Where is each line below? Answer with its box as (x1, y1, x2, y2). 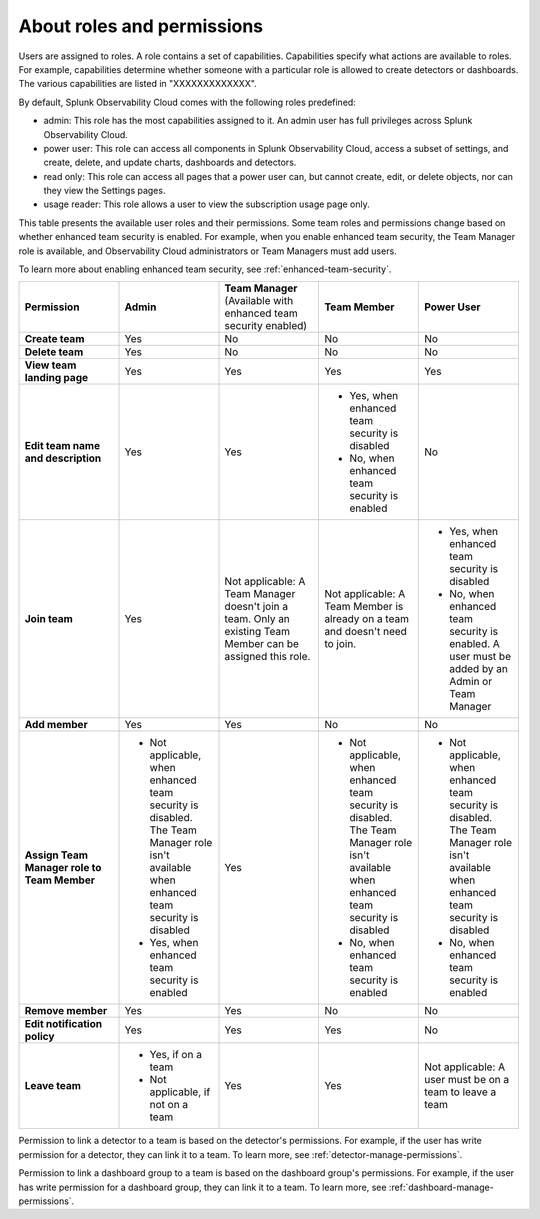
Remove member (24, 1004, 108, 1018)
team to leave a (423, 1085, 497, 1099)
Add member (24, 718, 89, 732)
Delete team (24, 345, 84, 359)
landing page (24, 371, 89, 385)
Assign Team (24, 848, 89, 862)
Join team (24, 612, 74, 626)
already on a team (324, 612, 410, 626)
